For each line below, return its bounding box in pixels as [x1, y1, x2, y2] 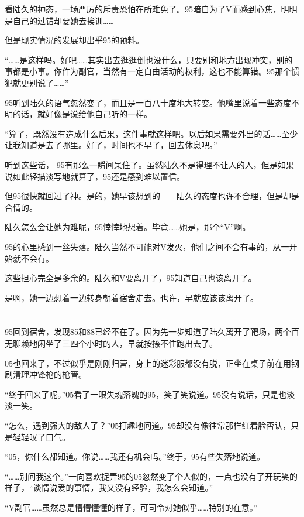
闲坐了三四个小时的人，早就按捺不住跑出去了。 [37, 337, 217, 350]
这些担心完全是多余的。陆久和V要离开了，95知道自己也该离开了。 [5, 272, 257, 284]
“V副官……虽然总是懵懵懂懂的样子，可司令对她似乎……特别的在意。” [5, 501, 258, 513]
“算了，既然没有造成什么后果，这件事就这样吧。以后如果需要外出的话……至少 [5, 127, 298, 139]
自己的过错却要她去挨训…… [12, 14, 114, 26]
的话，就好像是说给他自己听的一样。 [12, 108, 152, 120]
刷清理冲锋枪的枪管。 [5, 368, 87, 381]
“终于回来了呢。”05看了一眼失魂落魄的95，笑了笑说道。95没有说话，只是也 [5, 388, 287, 400]
